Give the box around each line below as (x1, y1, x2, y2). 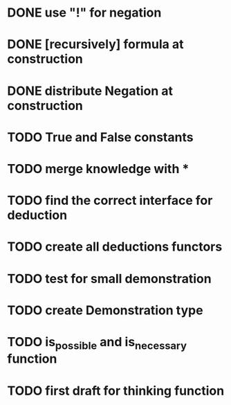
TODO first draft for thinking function (7, 383, 225, 399)
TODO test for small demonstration (7, 271, 212, 287)
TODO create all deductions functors (7, 239, 223, 255)
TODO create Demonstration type (7, 303, 203, 318)
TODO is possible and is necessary (7, 334, 187, 352)
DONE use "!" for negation (7, 5, 162, 21)
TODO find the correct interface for (7, 192, 213, 208)
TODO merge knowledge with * (7, 161, 190, 177)
